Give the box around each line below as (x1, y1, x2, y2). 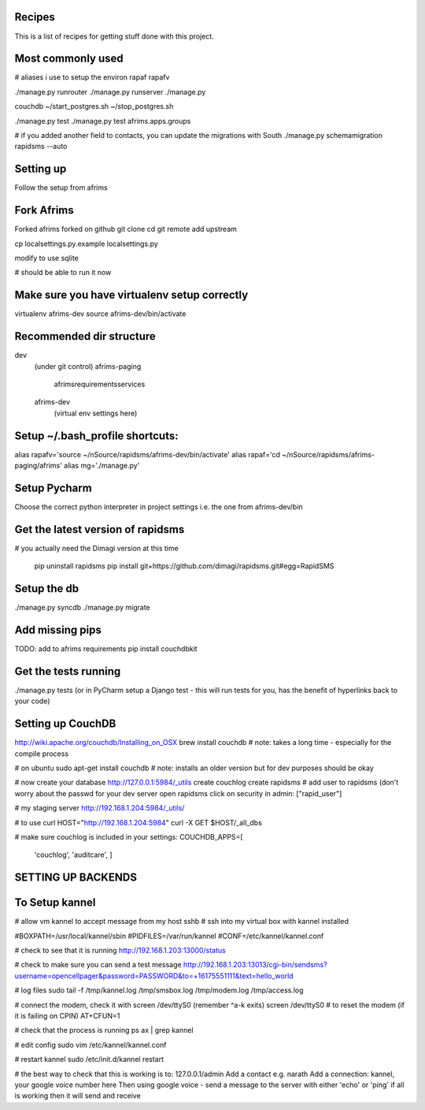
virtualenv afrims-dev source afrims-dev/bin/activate (14, 309, 187, 318)
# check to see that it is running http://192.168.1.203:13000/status (14, 946, 226, 955)
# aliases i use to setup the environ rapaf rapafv (14, 73, 170, 82)
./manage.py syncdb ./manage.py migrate (14, 603, 151, 613)
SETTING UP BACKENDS (14, 871, 138, 885)
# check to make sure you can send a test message (14, 960, 182, 970)
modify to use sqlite (14, 253, 79, 263)
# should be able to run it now (14, 268, 112, 277)
